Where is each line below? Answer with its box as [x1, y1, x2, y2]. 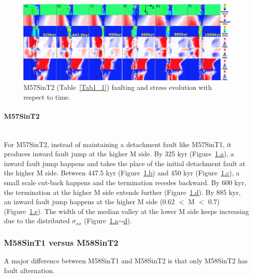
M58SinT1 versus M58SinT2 [4, 236, 119, 248]
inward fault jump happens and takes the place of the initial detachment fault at [4, 158, 246, 168]
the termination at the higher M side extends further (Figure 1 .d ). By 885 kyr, [4, 187, 241, 197]
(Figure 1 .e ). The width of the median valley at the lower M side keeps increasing [4, 206, 249, 216]
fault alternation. [4, 265, 55, 275]
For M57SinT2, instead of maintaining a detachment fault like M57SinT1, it [4, 139, 232, 149]
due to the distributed [4, 215, 70, 226]
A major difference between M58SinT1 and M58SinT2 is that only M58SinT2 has [4, 256, 248, 266]
